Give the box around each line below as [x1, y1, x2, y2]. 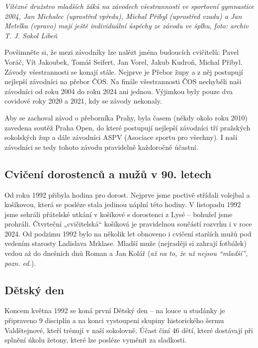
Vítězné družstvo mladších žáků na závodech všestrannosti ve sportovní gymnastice [4, 1, 255, 11]
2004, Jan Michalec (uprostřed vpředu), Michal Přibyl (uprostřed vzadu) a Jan [4, 10, 242, 21]
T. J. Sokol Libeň [4, 30, 58, 40]
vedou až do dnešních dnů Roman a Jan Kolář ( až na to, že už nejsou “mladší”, [4, 248, 248, 258]
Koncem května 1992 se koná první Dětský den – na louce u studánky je [4, 305, 225, 316]
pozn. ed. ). [4, 257, 36, 268]
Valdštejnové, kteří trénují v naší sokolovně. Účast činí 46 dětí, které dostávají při [4, 325, 253, 335]
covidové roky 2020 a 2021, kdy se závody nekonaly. [4, 96, 162, 106]
